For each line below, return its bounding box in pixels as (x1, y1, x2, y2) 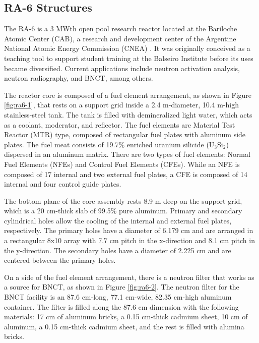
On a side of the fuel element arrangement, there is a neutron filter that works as (4, 271, 254, 282)
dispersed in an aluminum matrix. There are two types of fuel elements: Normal (4, 149, 250, 159)
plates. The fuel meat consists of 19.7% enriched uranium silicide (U (4, 139, 215, 149)
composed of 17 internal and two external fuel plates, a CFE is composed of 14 (4, 168, 247, 179)
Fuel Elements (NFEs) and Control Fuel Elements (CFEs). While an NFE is (4, 158, 240, 169)
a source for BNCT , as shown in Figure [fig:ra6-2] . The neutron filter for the (4, 281, 239, 292)
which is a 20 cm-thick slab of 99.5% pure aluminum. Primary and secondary (4, 205, 242, 216)
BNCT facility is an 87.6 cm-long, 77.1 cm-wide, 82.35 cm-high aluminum (4, 292, 232, 302)
